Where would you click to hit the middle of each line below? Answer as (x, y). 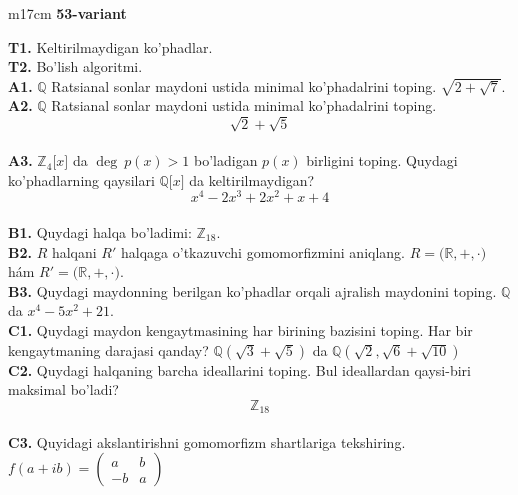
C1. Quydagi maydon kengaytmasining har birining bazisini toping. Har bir (240, 329)
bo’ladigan (226, 160)
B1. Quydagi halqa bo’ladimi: (100, 231)
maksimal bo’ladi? (63, 389)
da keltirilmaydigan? (252, 179)
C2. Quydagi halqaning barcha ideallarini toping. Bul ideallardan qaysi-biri (239, 369)
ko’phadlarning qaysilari (81, 179)
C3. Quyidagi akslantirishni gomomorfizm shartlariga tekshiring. (207, 441)
